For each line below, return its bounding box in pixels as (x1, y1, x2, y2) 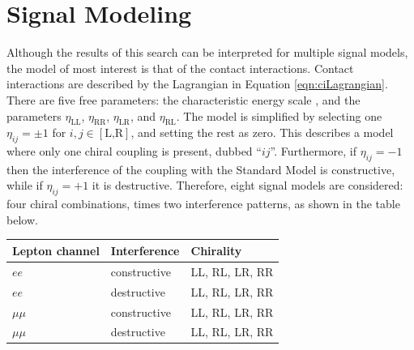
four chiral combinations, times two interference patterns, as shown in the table (6, 195, 400, 212)
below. (6, 211, 38, 228)
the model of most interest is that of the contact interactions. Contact (6, 59, 354, 76)
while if (6, 177, 43, 194)
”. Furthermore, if (270, 143, 357, 160)
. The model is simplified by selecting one (176, 107, 382, 124)
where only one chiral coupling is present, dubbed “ (6, 143, 262, 160)
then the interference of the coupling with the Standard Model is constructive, (6, 160, 395, 177)
